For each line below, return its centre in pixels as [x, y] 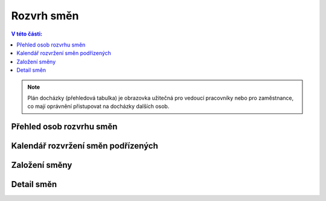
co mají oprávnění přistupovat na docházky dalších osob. [98, 106]
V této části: [27, 34]
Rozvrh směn [45, 16]
